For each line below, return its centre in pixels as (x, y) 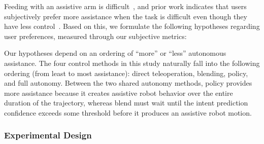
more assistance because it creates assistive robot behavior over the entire (119, 93)
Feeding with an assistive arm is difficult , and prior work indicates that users (125, 6)
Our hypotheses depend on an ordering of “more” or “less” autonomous (115, 53)
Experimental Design (48, 135)
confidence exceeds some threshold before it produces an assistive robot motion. (128, 112)
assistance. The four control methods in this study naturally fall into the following (132, 63)
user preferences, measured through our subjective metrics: (95, 36)
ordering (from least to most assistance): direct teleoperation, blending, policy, (126, 73)
